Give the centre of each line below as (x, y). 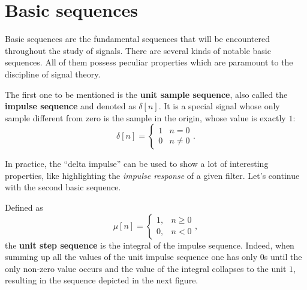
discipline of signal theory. (53, 74)
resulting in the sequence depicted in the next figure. (102, 280)
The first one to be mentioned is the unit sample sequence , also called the (146, 94)
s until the (283, 257)
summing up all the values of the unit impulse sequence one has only (131, 257)
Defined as (24, 207)
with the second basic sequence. (63, 187)
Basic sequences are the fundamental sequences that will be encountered (137, 39)
